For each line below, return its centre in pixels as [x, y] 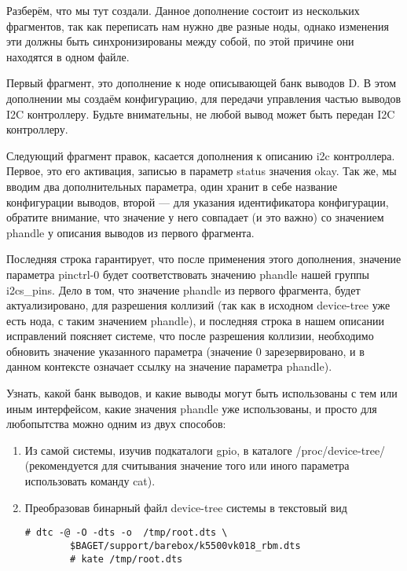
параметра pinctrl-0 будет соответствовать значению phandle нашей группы [188, 274]
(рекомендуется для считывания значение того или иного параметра [187, 465]
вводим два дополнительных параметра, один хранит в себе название [172, 186]
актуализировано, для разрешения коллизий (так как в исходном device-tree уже [198, 305]
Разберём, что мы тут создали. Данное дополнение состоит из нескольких [183, 10]
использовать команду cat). [90, 481]
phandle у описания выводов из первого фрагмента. [130, 232]
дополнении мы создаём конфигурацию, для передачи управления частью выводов [204, 98]
